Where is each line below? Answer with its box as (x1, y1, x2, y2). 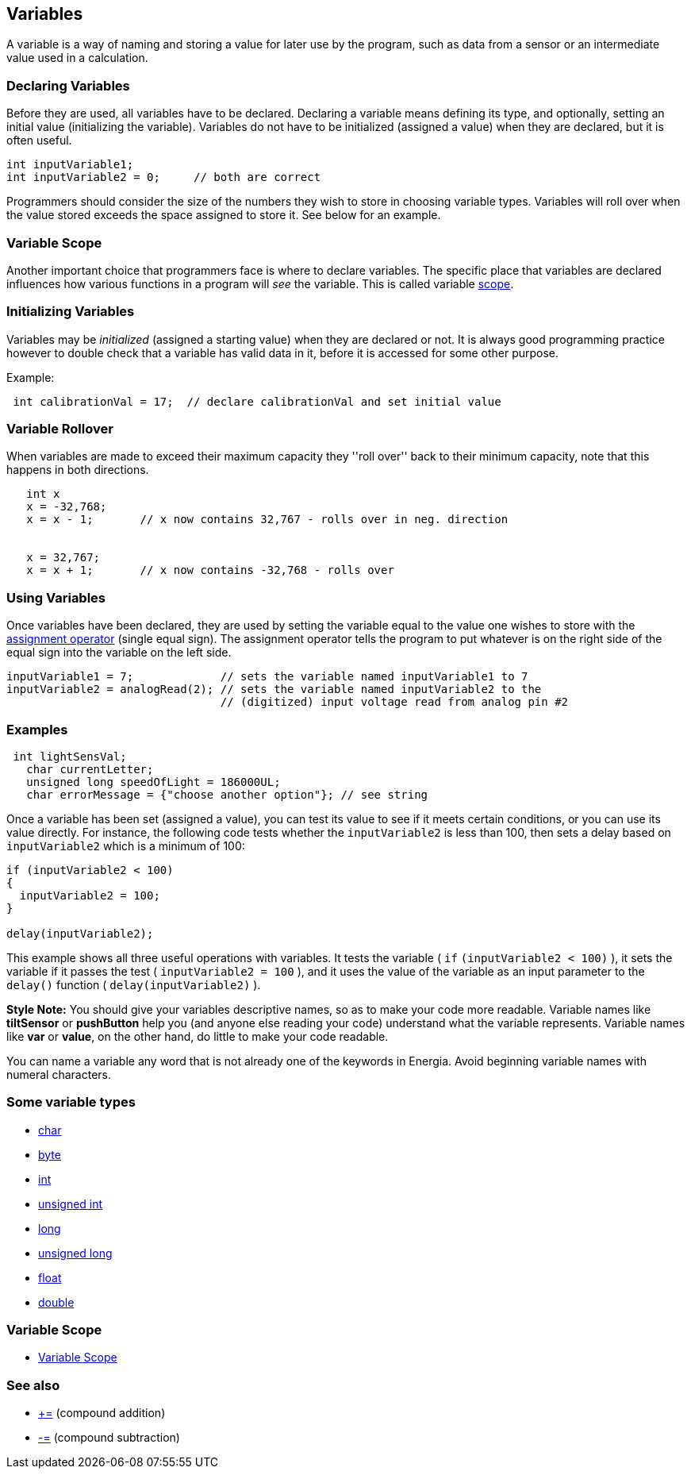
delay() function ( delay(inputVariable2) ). (6, 977, 261, 992)
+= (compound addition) (38, 1406, 166, 1420)
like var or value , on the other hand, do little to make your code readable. (6, 1029, 389, 1043)
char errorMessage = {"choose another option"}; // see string (26, 788, 428, 801)
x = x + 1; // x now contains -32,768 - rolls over (26, 564, 394, 577)
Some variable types (6, 1094, 136, 1111)
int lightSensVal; (13, 749, 127, 763)
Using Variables (6, 589, 106, 606)
